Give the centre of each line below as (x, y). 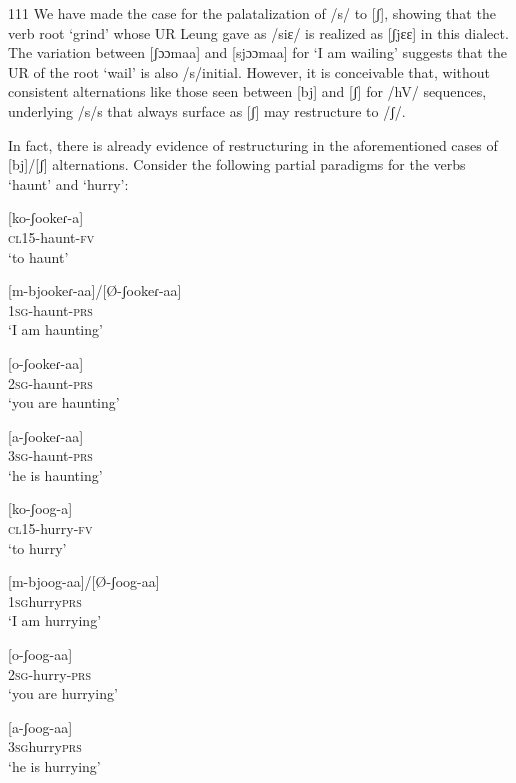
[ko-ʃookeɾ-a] (46, 217)
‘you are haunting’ (64, 402)
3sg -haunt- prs (50, 455)
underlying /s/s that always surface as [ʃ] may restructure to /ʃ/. (207, 110)
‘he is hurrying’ (54, 766)
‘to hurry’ (37, 547)
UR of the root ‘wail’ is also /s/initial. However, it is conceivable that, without (249, 71)
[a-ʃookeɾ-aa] (46, 435)
